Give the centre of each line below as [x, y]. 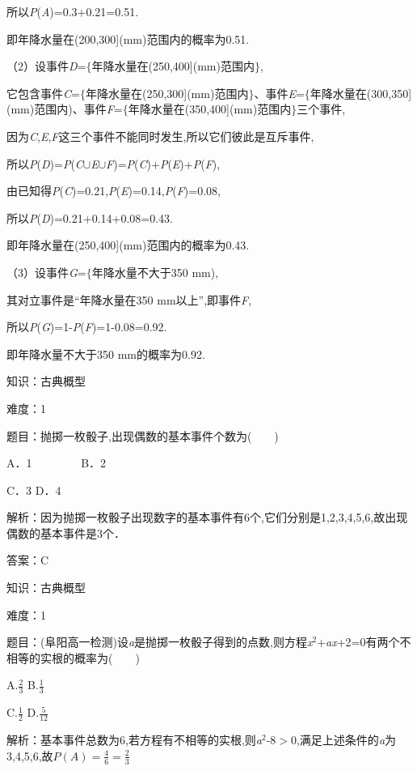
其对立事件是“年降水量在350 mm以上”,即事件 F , [129, 299]
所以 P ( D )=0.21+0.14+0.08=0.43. [90, 217]
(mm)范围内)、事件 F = [65, 109]
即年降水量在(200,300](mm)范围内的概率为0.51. [128, 38]
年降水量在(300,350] [361, 93]
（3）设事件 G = [46, 272]
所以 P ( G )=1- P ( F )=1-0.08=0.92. [87, 327]
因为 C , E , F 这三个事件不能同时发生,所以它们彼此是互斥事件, [160, 136]
